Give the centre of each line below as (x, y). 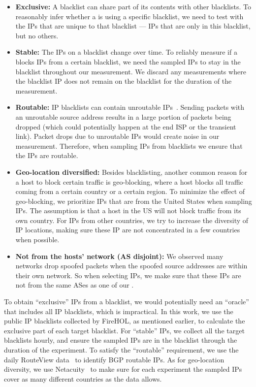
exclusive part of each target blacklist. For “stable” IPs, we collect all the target (124, 330)
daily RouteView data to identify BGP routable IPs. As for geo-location (114, 359)
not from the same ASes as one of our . (75, 285)
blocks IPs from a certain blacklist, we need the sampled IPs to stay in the (128, 61)
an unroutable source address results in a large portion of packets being (123, 116)
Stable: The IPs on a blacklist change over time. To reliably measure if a (126, 52)
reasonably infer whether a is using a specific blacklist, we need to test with (129, 16)
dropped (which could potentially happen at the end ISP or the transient (126, 126)
